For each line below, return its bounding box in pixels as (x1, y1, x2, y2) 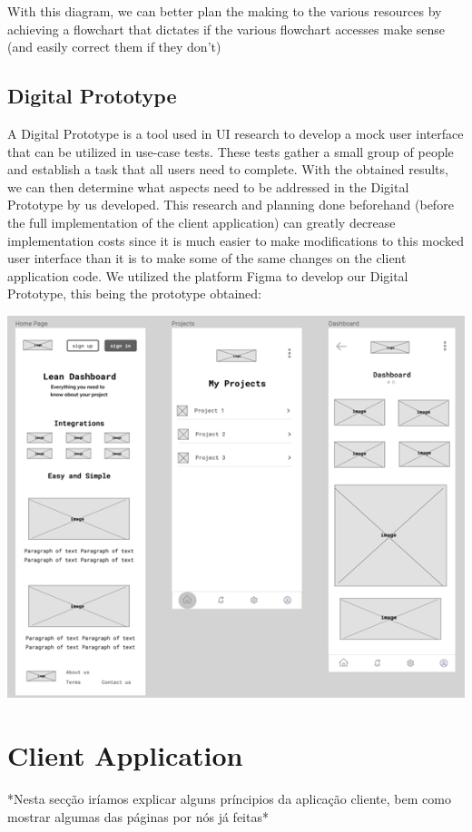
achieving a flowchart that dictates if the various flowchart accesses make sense (7, 19, 446, 38)
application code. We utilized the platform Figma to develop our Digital (7, 266, 408, 285)
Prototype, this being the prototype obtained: (7, 284, 262, 303)
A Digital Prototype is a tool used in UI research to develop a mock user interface (7, 123, 464, 142)
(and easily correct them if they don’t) (7, 37, 221, 56)
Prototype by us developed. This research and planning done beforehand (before (7, 195, 454, 214)
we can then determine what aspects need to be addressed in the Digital (7, 177, 409, 196)
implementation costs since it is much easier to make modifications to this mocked (7, 230, 464, 250)
